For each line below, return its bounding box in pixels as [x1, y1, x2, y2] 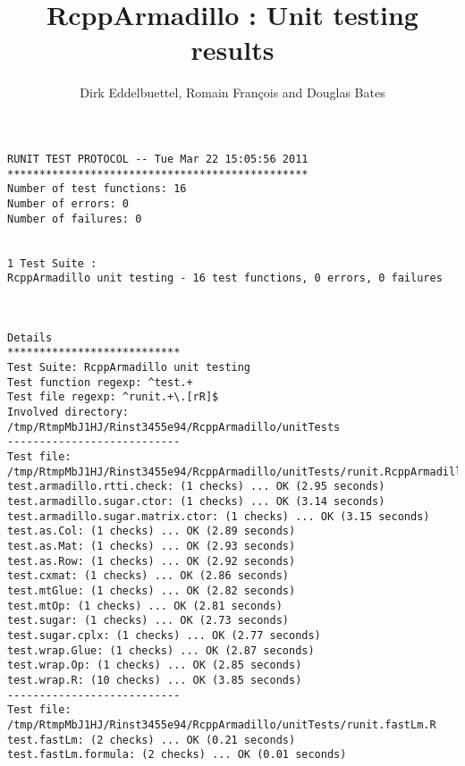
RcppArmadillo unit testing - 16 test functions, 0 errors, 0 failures [7, 272, 443, 285]
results [190, 31, 275, 68]
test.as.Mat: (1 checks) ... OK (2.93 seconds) [7, 539, 296, 552]
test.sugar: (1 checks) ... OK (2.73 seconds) [7, 614, 289, 627]
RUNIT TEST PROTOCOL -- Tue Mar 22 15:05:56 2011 [7, 152, 309, 165]
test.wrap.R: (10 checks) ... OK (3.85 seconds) [7, 673, 302, 686]
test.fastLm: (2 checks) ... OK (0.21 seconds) [7, 733, 296, 746]
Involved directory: [7, 406, 130, 419]
